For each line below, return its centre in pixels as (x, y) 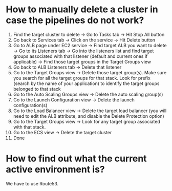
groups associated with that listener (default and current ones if (80, 56)
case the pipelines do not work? (75, 20)
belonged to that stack (37, 89)
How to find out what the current (77, 158)
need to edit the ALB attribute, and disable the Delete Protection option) (89, 116)
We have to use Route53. (32, 183)
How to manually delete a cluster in (82, 9)
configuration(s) (30, 105)
